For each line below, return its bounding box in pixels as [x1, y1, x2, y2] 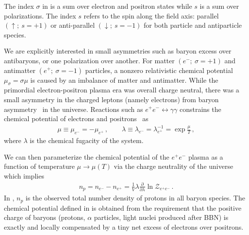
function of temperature [4, 161, 75, 171]
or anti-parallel [50, 20, 95, 30]
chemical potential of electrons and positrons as [4, 113, 149, 124]
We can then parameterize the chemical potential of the [4, 151, 169, 162]
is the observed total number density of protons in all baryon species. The [25, 193, 245, 203]
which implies [4, 170, 44, 181]
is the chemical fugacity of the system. [30, 135, 144, 145]
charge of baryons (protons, [4, 212, 85, 222]
